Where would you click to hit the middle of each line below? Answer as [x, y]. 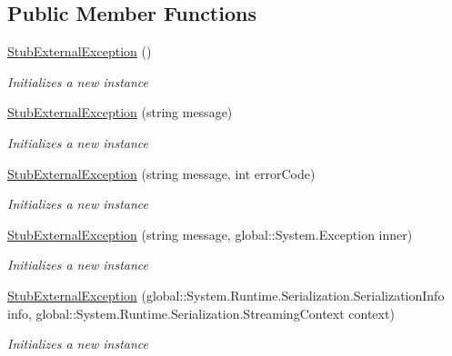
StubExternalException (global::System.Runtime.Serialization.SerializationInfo [226, 295]
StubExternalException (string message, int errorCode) [161, 173]
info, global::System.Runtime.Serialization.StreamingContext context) [201, 313]
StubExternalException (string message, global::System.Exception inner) [210, 234]
